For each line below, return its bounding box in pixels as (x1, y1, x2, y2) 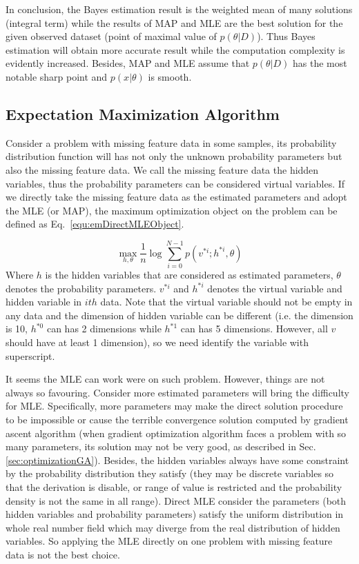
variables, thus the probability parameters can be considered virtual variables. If (6, 176, 345, 190)
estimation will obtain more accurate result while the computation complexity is (6, 42, 345, 57)
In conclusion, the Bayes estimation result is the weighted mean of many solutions (6, 2, 353, 16)
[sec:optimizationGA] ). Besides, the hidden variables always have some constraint (6, 452, 349, 467)
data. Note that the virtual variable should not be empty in (100, 294, 353, 309)
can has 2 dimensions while (46, 321, 162, 336)
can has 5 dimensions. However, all (180, 321, 328, 336)
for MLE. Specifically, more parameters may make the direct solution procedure (6, 399, 343, 413)
